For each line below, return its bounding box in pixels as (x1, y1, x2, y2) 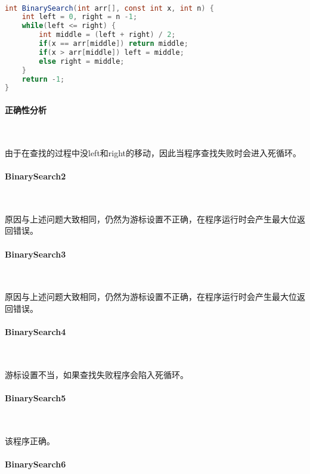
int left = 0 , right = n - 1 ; (21, 13, 138, 21)
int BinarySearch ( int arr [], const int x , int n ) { (5, 4, 214, 13)
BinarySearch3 (5, 247, 66, 260)
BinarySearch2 (5, 169, 66, 182)
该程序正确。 (5, 434, 55, 447)
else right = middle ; (39, 57, 125, 66)
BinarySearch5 (5, 392, 66, 404)
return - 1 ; (21, 75, 65, 83)
